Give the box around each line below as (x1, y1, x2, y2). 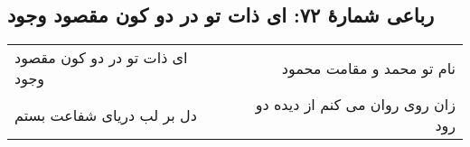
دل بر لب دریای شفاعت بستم (14, 104, 197, 125)
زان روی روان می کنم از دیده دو (255, 94, 456, 115)
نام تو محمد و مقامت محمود (281, 57, 456, 78)
